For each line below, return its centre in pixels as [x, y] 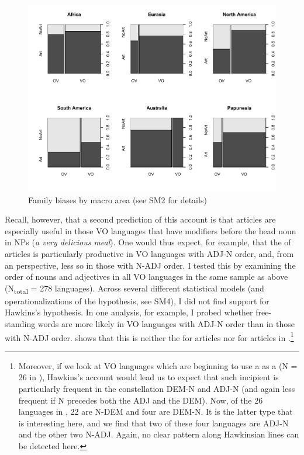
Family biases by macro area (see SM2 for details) [118, 199]
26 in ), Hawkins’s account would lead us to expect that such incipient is [148, 377]
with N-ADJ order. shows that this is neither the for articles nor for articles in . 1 [149, 336]
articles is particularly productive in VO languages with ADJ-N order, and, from [149, 253]
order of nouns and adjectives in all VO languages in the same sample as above [146, 277]
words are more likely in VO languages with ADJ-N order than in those [166, 324]
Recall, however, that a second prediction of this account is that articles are [140, 219]
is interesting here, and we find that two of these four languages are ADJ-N [153, 423]
